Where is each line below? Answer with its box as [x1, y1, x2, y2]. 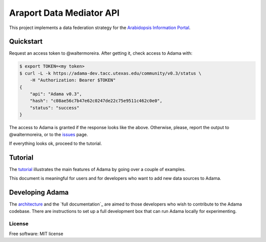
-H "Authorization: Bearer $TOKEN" [30, 77, 116, 83]
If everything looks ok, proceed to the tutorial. [9, 140, 102, 146]
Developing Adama [9, 188, 69, 197]
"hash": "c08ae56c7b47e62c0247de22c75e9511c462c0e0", [30, 98, 163, 104]
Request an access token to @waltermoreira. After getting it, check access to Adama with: [9, 50, 193, 56]
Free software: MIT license [9, 231, 64, 237]
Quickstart [9, 37, 43, 46]
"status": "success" [30, 105, 80, 110]
